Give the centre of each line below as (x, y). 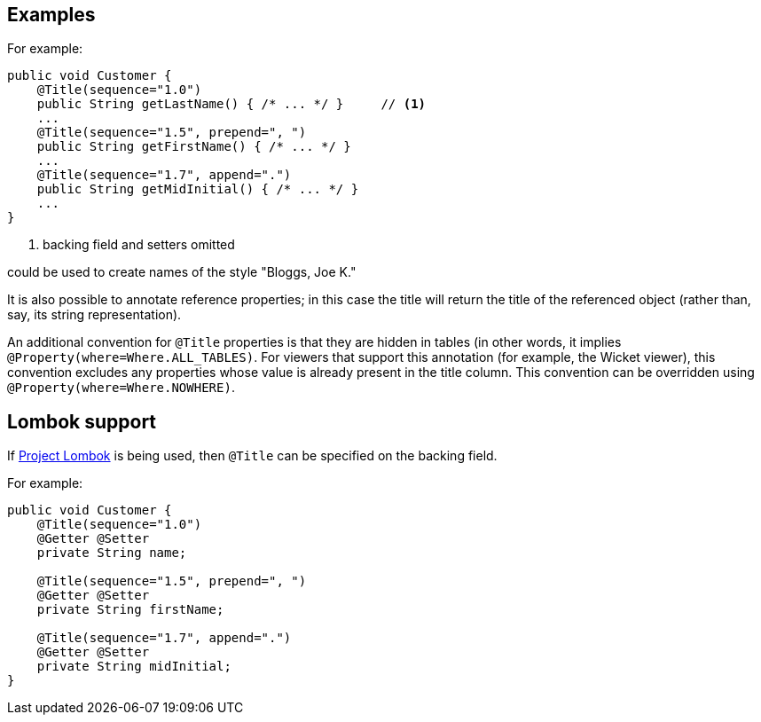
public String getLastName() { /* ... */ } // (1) (231, 104)
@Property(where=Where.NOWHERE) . (121, 388)
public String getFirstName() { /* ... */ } (194, 147)
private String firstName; (130, 610)
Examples (51, 15)
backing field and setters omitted (139, 245)
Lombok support (82, 421)
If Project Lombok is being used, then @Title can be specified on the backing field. (252, 456)
